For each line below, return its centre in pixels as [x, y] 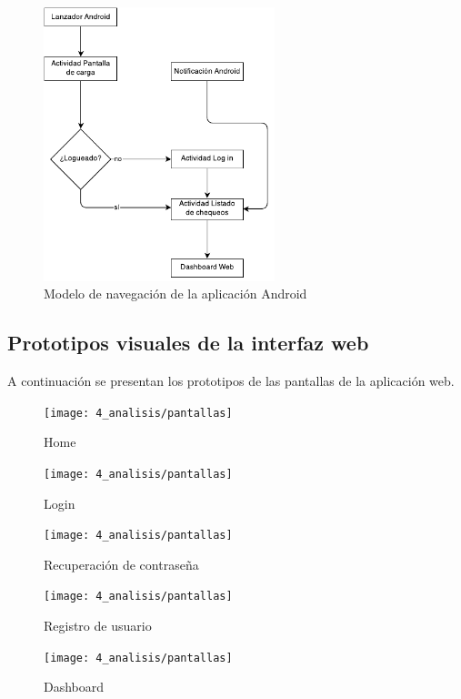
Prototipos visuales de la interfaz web [188, 343]
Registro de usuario [98, 626]
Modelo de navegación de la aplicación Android [175, 294]
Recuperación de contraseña [121, 564]
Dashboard [74, 687]
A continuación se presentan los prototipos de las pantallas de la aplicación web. [231, 381]
